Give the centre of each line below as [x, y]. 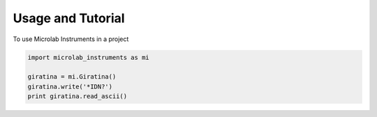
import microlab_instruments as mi [88, 57]
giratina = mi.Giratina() [72, 77]
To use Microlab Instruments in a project [71, 39]
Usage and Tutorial [69, 18]
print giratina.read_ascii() [77, 96]
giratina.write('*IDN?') [70, 86]
